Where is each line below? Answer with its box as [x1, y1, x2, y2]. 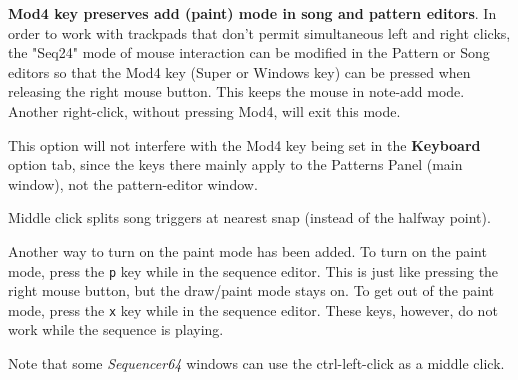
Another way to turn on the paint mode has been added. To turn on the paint [8, 240, 487, 261]
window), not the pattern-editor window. [8, 173, 258, 194]
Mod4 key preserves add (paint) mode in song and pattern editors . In [8, 3, 497, 23]
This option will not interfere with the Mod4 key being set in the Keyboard [8, 134, 481, 155]
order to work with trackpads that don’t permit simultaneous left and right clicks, [8, 22, 511, 43]
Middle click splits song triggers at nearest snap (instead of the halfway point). [8, 207, 491, 228]
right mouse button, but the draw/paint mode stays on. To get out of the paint [8, 280, 495, 301]
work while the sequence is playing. [8, 319, 224, 340]
